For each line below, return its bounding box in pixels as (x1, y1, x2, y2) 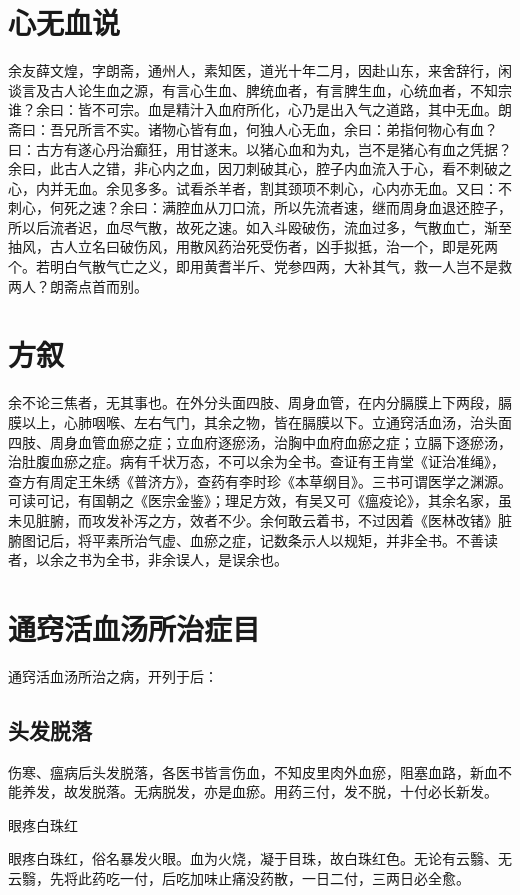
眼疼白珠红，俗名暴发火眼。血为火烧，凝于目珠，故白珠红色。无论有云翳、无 (8, 848, 512, 869)
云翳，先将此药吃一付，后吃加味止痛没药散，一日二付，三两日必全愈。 (8, 868, 470, 889)
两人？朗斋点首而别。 (8, 275, 148, 296)
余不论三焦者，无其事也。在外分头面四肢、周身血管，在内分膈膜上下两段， (8, 392, 498, 413)
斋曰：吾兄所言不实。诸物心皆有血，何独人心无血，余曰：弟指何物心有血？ (8, 118, 498, 139)
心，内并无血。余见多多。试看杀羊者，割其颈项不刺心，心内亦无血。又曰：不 (8, 177, 512, 198)
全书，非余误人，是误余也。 (105, 549, 288, 570)
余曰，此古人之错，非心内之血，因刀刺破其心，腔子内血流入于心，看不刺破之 (8, 158, 512, 179)
